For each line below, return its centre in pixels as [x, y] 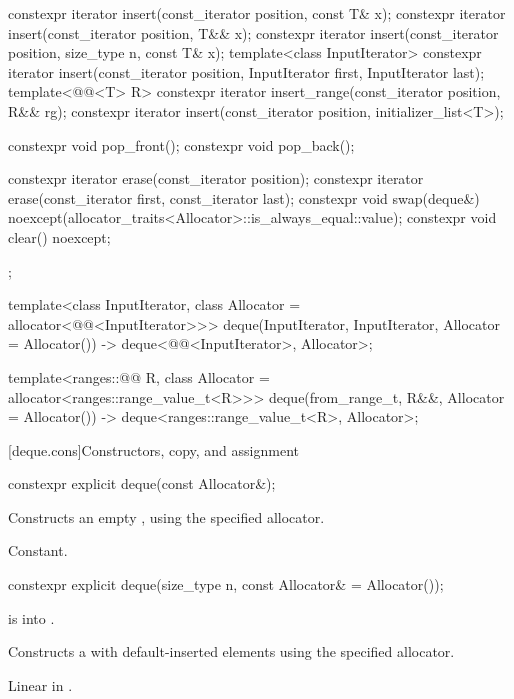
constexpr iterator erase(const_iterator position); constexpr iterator [216, 178]
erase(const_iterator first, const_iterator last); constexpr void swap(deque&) [244, 197]
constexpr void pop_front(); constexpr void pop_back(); [181, 144]
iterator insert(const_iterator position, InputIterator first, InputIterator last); [246, 71]
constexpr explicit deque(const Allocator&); [142, 483]
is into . [31, 617]
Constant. [38, 550]
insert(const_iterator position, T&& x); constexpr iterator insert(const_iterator [253, 32]
